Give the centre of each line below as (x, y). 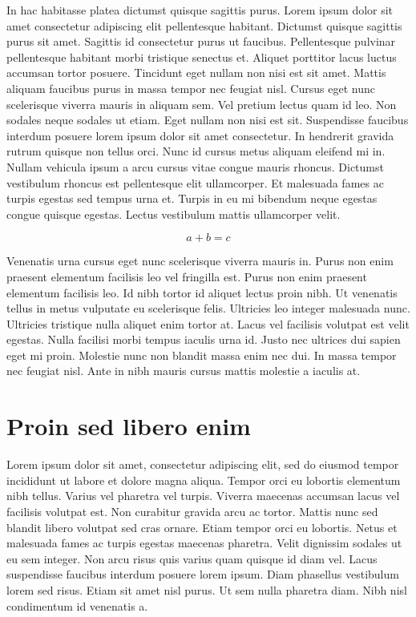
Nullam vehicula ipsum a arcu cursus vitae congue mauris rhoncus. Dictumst (195, 166)
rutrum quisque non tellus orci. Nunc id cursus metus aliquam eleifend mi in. (196, 151)
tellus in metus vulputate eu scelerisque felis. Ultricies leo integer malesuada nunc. (208, 308)
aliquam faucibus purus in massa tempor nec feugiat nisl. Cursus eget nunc (191, 88)
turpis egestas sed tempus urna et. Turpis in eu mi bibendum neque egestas (192, 198)
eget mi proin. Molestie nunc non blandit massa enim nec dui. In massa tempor (202, 355)
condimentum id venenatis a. (77, 605)
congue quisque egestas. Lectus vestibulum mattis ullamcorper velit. (174, 214)
